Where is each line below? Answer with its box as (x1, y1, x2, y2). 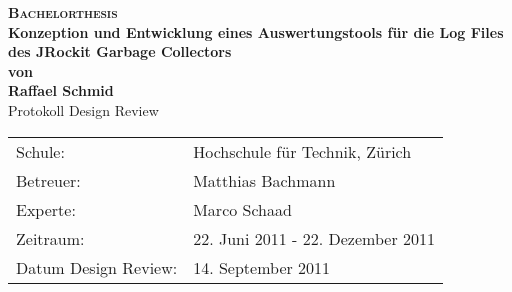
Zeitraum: (16, 226, 85, 250)
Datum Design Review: (16, 255, 178, 279)
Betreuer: (16, 168, 81, 192)
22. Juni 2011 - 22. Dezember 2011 (193, 226, 435, 250)
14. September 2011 (193, 255, 331, 279)
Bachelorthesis (8, 2, 118, 22)
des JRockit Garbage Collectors (8, 41, 232, 62)
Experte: (16, 197, 76, 221)
